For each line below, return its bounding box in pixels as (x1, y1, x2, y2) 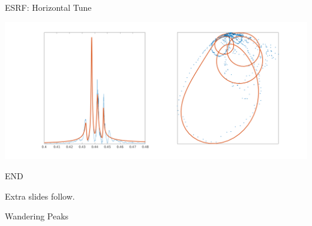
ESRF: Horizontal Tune (5, 1, 92, 13)
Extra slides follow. (5, 189, 75, 202)
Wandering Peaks (5, 210, 69, 222)
